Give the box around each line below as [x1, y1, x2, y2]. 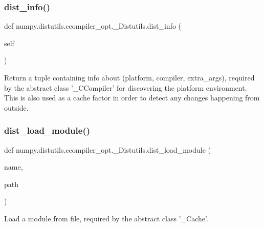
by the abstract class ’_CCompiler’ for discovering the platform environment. [4, 82, 247, 93]
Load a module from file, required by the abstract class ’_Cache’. [4, 213, 208, 223]
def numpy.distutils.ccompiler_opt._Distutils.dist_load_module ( [4, 144, 211, 155]
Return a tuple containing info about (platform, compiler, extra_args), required [4, 72, 255, 82]
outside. [4, 102, 29, 113]
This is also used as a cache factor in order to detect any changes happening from [4, 92, 260, 103]
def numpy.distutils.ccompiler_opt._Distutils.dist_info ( [4, 20, 182, 31]
